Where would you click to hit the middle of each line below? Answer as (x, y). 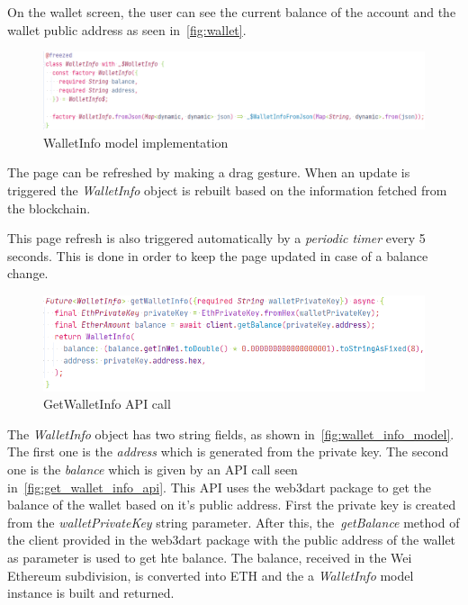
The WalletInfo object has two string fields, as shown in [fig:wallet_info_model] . (231, 433)
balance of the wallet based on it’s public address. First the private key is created (232, 505)
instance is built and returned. (91, 593)
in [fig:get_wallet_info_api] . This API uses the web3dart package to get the (220, 487)
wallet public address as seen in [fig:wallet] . (127, 29)
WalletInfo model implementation (136, 142)
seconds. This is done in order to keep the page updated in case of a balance (218, 255)
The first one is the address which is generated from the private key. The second (228, 451)
